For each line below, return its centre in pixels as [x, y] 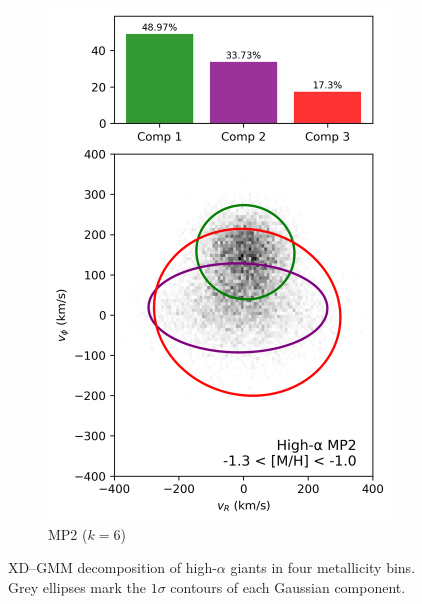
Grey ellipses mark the [77, 586]
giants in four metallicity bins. [323, 567]
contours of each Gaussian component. [288, 586]
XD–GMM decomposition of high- [112, 567]
